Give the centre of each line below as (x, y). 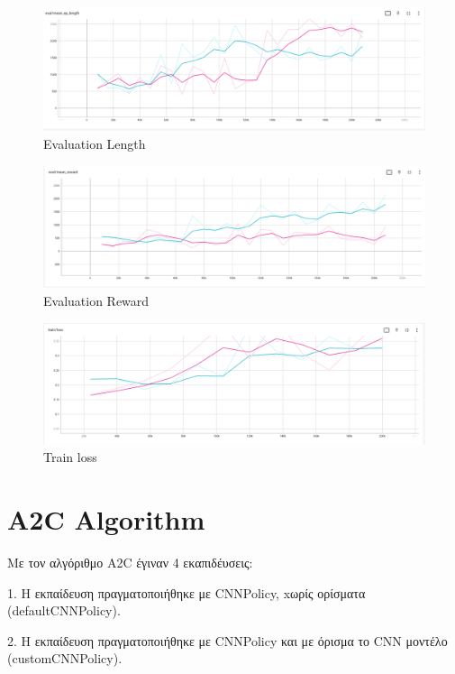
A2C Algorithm (106, 519)
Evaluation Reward (96, 301)
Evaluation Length (95, 144)
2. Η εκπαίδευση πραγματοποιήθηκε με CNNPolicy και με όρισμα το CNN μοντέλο (227, 640)
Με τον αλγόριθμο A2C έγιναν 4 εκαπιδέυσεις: (130, 562)
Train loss (70, 457)
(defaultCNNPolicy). (64, 610)
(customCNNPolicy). (65, 658)
